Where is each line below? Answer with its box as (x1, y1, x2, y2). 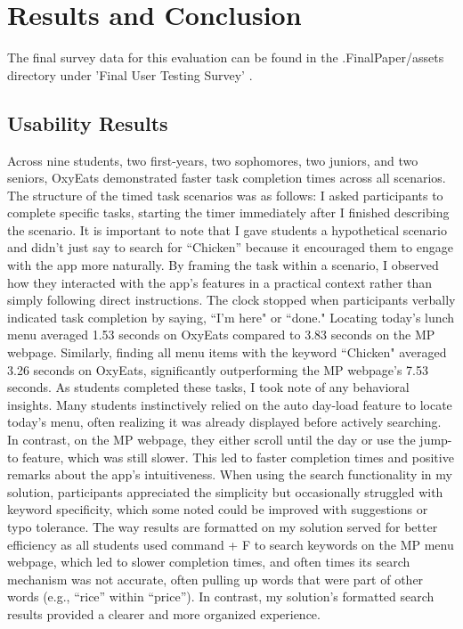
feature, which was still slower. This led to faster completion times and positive (22, 447, 454, 466)
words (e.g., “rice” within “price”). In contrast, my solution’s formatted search (7, 587, 435, 606)
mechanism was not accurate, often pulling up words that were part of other (7, 569, 424, 588)
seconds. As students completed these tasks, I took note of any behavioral (7, 378, 410, 396)
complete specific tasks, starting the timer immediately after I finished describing (7, 203, 450, 222)
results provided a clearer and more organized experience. (7, 604, 321, 623)
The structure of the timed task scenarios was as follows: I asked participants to (7, 185, 443, 204)
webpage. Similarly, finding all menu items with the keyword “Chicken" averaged (7, 343, 447, 362)
